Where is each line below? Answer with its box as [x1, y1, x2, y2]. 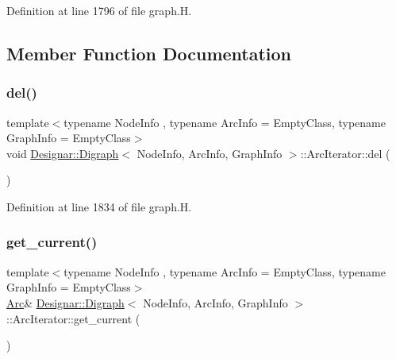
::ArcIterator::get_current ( [6, 310, 140, 326]
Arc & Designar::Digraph [6, 294, 125, 311]
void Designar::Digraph [6, 145, 119, 161]
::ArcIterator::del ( [300, 145, 390, 161]
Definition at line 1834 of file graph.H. [6, 198, 192, 214]
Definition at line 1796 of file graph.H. [6, 2, 192, 18]
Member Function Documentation [6, 41, 292, 65]
